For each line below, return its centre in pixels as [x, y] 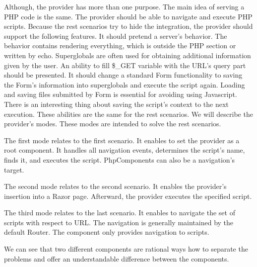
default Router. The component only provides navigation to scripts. [107, 232]
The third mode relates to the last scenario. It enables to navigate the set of [120, 213]
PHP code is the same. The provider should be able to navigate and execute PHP [128, 16]
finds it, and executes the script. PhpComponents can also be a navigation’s [120, 159]
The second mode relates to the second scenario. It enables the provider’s [115, 186]
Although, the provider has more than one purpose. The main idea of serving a [124, 6]
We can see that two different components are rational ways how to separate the [126, 249]
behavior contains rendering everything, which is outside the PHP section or [120, 45]
